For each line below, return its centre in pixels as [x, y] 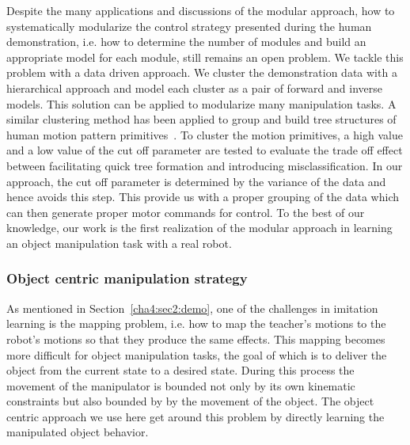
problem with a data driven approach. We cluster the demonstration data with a [202, 72]
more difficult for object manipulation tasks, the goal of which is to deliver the [197, 354]
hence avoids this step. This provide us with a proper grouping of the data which [203, 197]
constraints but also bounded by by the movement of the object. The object [190, 401]
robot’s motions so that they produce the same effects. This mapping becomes [196, 339]
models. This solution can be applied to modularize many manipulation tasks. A [201, 103]
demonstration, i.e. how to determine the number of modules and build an [186, 42]
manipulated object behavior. [78, 432]
